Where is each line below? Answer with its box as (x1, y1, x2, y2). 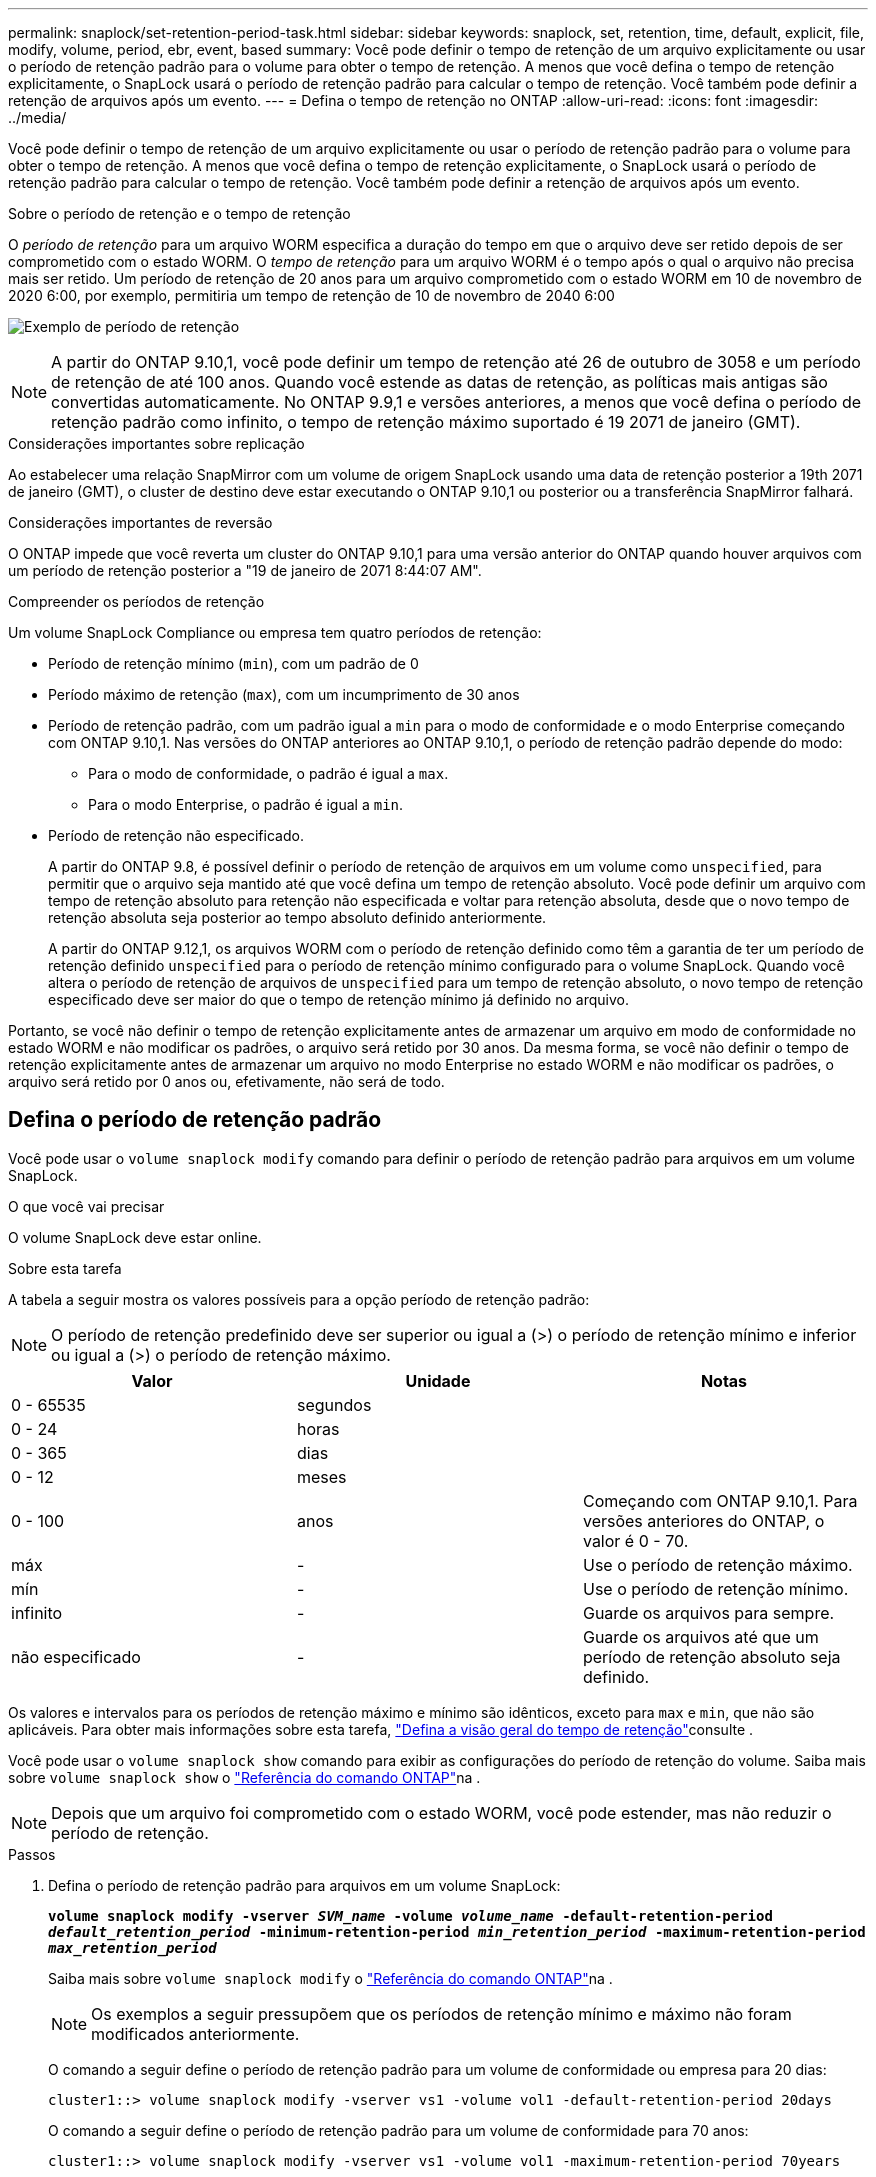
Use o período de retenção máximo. (582, 1554, 853, 1575)
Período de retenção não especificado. (48, 827, 304, 844)
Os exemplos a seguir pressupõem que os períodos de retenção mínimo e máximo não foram (91, 2003, 792, 2024)
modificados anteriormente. (91, 2023, 300, 2044)
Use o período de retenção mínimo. (582, 1578, 849, 1599)
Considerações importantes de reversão (8, 514, 273, 531)
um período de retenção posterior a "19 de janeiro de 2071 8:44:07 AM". (8, 562, 482, 579)
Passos (8, 1845, 56, 1863)
